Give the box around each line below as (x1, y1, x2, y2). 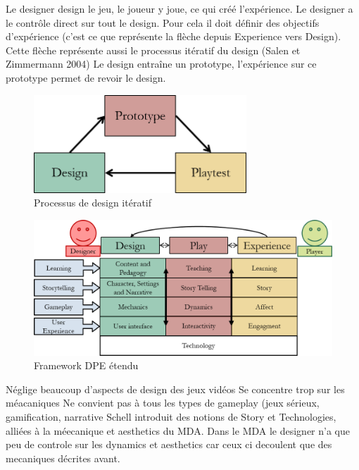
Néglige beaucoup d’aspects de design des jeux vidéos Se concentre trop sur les (6, 381, 345, 396)
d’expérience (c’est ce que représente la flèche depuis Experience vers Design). (6, 29, 341, 44)
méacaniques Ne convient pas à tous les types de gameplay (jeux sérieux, (6, 395, 320, 410)
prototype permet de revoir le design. (6, 70, 166, 85)
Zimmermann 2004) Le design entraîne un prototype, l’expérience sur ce (6, 56, 317, 71)
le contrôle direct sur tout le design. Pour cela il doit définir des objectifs (6, 15, 320, 30)
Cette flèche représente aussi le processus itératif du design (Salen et (6, 42, 301, 57)
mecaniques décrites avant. (6, 450, 120, 465)
